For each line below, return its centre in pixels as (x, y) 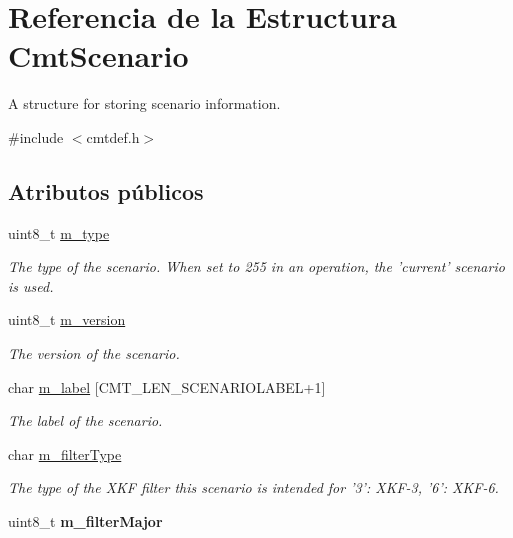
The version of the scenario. (94, 353)
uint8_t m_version (67, 319)
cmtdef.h (113, 136)
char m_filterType (65, 453)
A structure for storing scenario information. (144, 103)
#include (36, 136)
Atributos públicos (106, 190)
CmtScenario (98, 55)
